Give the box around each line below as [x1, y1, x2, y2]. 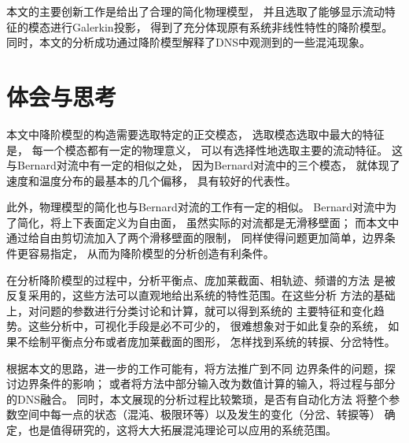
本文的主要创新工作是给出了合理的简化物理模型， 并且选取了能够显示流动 [6, 3, 385, 19]
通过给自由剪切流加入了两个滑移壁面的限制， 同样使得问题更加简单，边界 [6, 229, 385, 246]
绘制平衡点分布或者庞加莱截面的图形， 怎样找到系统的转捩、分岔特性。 [28, 333, 396, 350]
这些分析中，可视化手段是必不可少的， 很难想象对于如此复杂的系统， [28, 318, 385, 334]
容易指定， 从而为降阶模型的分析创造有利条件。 [28, 245, 275, 262]
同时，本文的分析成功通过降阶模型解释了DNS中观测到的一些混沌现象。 [6, 34, 370, 50]
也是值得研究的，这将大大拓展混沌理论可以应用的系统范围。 [28, 422, 337, 437]
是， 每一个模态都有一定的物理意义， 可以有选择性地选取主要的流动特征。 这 [6, 141, 403, 158]
